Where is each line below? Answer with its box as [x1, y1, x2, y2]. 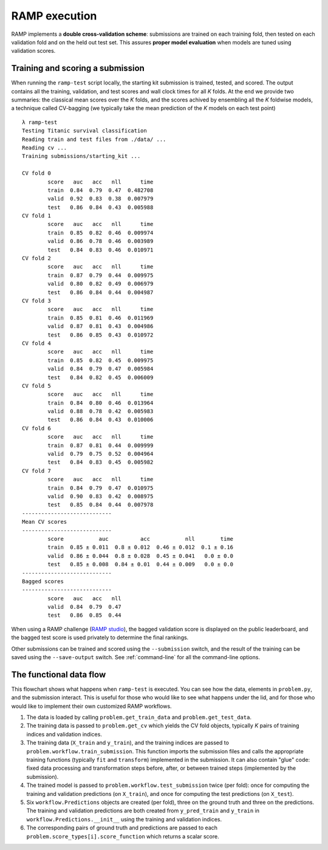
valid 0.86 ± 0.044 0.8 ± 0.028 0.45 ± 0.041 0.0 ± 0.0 [47, 552, 234, 559]
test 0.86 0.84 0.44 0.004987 [47, 289, 154, 296]
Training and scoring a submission [11, 63, 145, 74]
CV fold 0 [22, 170, 51, 177]
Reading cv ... [22, 144, 67, 151]
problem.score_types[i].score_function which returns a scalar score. [26, 832, 219, 840]
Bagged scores [22, 578, 64, 584]
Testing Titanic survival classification [22, 128, 147, 134]
